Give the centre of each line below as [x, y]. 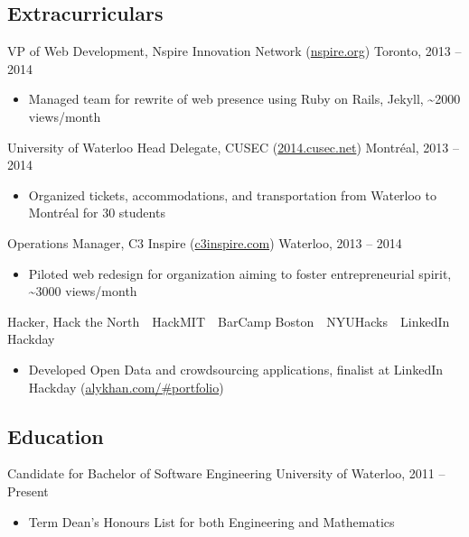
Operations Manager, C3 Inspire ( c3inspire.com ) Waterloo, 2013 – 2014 [205, 242]
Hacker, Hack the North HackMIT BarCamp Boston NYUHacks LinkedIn [229, 321]
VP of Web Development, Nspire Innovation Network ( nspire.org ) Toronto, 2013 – [234, 51]
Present [28, 491]
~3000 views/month [83, 291]
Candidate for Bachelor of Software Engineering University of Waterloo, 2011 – [226, 473]
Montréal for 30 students [97, 213]
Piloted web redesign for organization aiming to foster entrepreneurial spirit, [240, 273]
